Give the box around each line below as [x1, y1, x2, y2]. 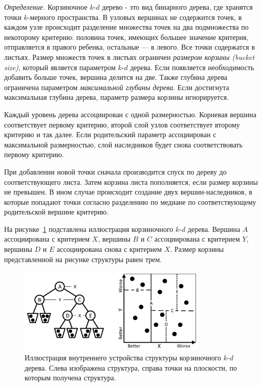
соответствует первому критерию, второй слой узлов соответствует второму [4, 119, 240, 130]
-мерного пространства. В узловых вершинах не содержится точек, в [27, 11, 242, 22]
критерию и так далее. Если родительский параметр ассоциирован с [4, 129, 216, 140]
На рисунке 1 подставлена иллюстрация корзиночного [4, 223, 173, 234]
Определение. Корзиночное [4, 2, 88, 12]
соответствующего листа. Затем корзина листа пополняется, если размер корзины [4, 176, 258, 187]
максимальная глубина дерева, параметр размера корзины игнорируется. [4, 92, 229, 102]
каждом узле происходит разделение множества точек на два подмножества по [4, 22, 249, 32]
